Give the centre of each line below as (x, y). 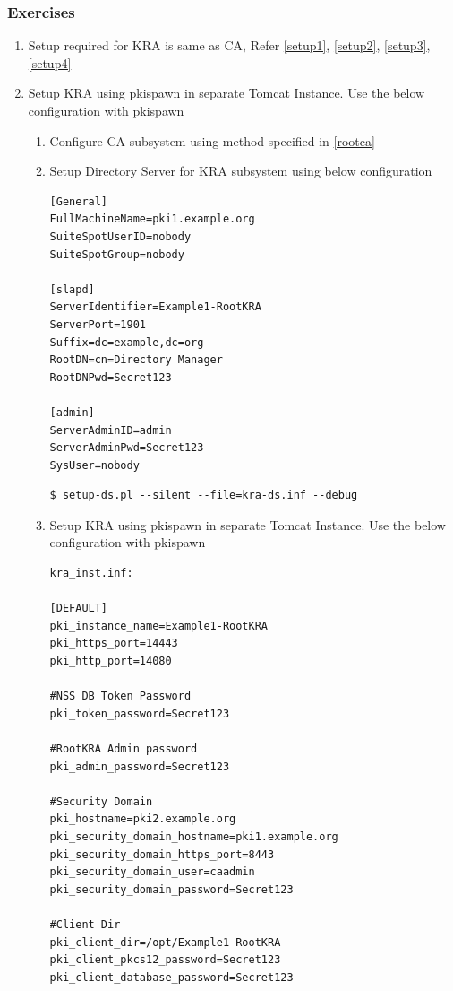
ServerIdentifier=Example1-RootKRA (155, 307)
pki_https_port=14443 (114, 643)
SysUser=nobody (94, 465)
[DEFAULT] (79, 609)
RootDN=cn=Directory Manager (136, 360)
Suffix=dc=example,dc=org (127, 342)
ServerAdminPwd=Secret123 (127, 448)
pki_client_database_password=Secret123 (171, 977)
